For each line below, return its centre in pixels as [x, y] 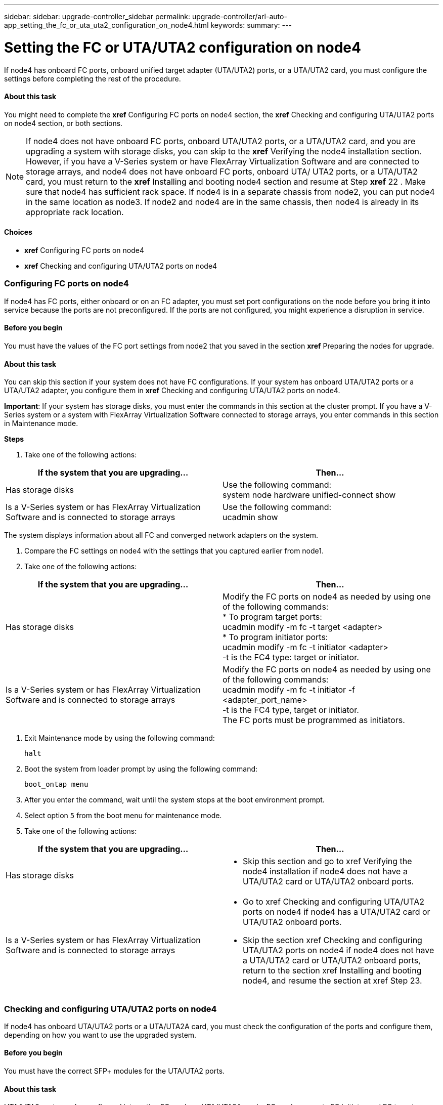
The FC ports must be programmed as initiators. [314, 720]
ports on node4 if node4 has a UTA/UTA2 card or [337, 912]
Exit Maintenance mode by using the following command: [120, 738]
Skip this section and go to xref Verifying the [327, 861]
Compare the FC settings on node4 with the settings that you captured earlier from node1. [174, 551]
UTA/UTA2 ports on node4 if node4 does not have [339, 950]
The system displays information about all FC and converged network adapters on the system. [161, 535]
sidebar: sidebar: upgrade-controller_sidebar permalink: [97, 16]
